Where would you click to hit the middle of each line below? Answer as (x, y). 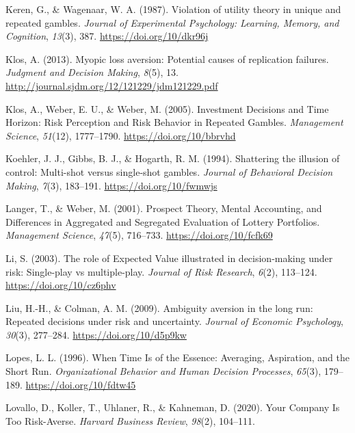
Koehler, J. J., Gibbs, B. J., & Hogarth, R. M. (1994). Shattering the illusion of (173, 158)
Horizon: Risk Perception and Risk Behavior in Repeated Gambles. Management (174, 122)
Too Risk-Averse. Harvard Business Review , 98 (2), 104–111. (130, 420)
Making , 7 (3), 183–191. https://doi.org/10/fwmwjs (111, 185)
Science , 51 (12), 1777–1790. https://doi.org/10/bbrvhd (121, 135)
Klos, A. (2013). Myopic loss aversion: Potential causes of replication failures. (167, 58)
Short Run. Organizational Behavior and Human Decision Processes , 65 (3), (163, 371)
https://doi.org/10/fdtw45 (81, 384)
